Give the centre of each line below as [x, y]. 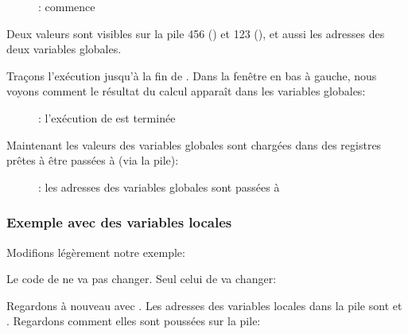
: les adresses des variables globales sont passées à [159, 186]
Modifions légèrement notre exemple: [96, 252]
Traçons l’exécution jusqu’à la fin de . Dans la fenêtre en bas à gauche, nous [192, 75]
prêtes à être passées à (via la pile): [93, 160]
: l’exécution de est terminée [107, 117]
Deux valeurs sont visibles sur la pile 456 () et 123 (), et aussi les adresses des [196, 33]
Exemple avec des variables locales [119, 222]
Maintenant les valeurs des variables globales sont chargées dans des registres [194, 144]
